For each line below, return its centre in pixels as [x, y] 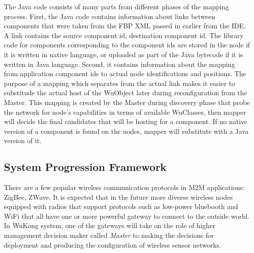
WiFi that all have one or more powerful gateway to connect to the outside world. [127, 216]
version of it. [23, 140]
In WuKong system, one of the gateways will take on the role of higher [110, 225]
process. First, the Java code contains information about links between [110, 16]
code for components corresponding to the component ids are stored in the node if [127, 45]
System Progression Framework [85, 167]
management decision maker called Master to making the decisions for [109, 235]
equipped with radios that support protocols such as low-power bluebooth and [121, 206]
